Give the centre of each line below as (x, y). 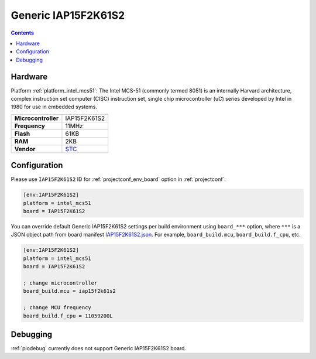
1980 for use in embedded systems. (54, 107)
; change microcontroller (60, 283)
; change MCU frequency (57, 308)
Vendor (25, 149)
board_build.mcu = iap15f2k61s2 (70, 291)
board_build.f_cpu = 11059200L (68, 316)
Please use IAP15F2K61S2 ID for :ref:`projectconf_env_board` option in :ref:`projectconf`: (118, 179)
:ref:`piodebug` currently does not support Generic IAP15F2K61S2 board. (99, 348)
